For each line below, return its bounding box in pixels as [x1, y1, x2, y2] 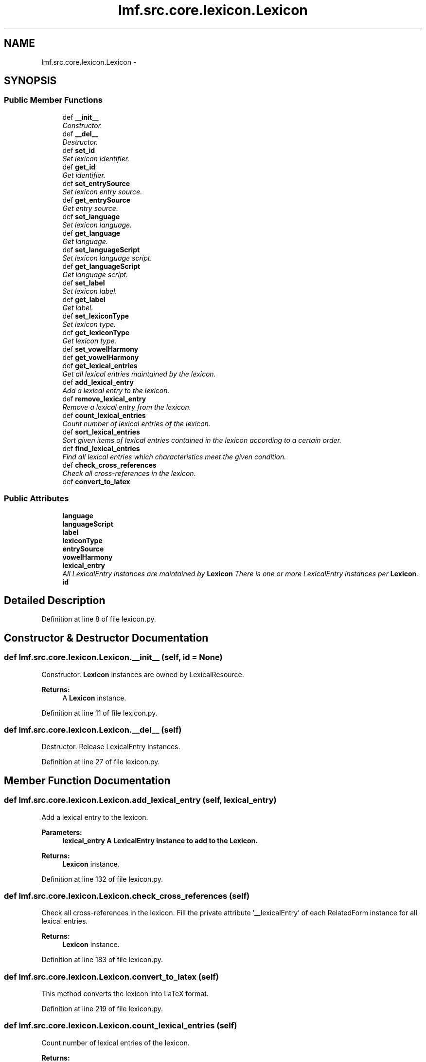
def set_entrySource [62, 179, 130, 188]
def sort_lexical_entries [62, 427, 140, 436]
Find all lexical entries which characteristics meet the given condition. [62, 452, 286, 461]
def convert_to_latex [62, 477, 130, 486]
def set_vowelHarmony [62, 344, 139, 353]
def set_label [62, 278, 105, 287]
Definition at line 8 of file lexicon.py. [41, 615, 156, 624]
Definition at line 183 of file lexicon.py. [41, 955, 163, 964]
